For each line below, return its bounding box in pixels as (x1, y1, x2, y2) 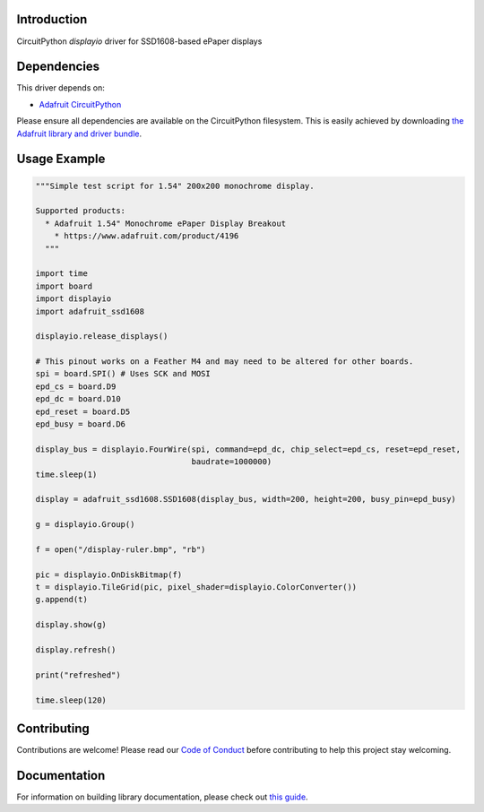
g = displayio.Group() (35, 520, 135, 530)
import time (35, 269, 89, 279)
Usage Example (16, 151, 106, 167)
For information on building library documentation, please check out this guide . (16, 791, 308, 802)
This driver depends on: (16, 82, 105, 93)
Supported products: (35, 206, 125, 216)
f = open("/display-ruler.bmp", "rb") (35, 544, 206, 555)
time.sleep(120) (35, 695, 108, 705)
